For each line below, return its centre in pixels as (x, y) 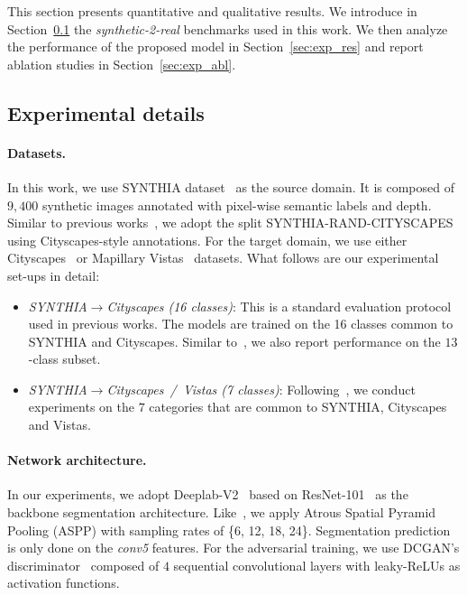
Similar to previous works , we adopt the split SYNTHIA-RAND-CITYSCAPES (230, 223)
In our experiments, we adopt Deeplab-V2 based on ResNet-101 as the (208, 494)
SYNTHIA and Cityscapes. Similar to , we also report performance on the (234, 341)
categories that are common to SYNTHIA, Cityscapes (298, 407)
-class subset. (64, 359)
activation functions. (64, 583)
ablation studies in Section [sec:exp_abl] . (122, 64)
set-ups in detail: (54, 275)
